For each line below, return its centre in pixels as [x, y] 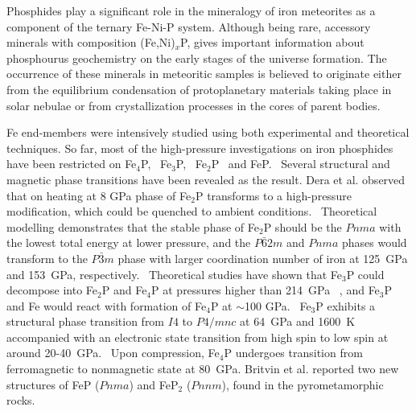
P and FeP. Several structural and [301, 164]
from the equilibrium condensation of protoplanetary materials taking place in [199, 89]
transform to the [47, 258]
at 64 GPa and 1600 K [298, 321]
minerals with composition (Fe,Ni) [91, 42]
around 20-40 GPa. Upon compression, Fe [113, 353]
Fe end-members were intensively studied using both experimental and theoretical [208, 132]
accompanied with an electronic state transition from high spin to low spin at [198, 337]
